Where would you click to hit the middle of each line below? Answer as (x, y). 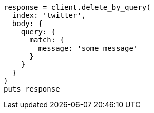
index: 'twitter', (49, 15)
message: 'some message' (88, 48)
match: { (47, 40)
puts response (32, 89)
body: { (27, 24)
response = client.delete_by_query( (77, 7)
